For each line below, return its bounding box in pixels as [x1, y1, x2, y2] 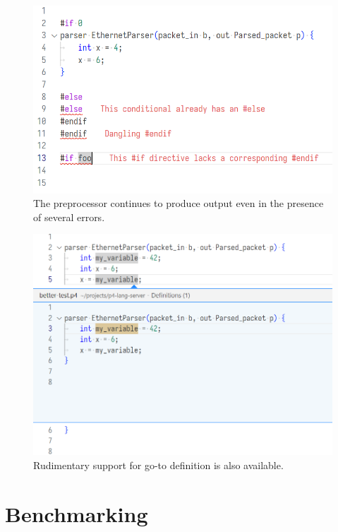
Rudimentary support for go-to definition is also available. [33, 458, 284, 473]
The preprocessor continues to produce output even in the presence [33, 196, 324, 211]
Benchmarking [5, 499, 148, 528]
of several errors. [33, 209, 105, 224]
